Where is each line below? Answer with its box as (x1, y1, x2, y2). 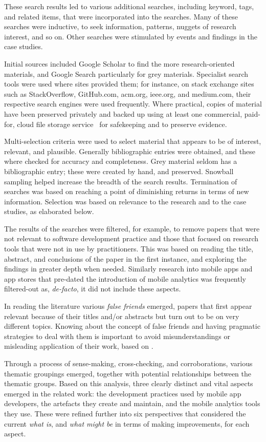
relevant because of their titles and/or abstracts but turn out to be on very (4, 310, 239, 321)
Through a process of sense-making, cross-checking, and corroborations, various (4, 358, 253, 368)
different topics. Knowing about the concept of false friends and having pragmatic (4, 321, 260, 331)
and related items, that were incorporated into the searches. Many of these (4, 11, 238, 22)
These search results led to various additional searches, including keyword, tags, (4, 1, 254, 11)
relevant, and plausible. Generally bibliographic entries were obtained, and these (4, 145, 255, 156)
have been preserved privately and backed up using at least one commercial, (4, 108, 242, 119)
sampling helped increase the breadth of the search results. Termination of (4, 176, 237, 186)
